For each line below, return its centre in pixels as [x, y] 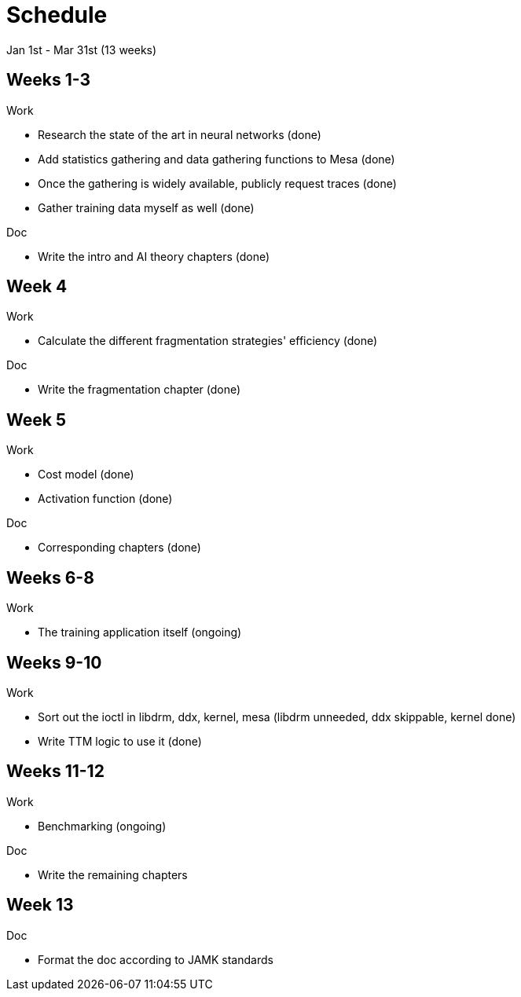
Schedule [57, 15]
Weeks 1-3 [48, 80]
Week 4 [37, 287]
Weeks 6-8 [50, 577]
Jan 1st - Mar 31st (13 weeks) [82, 49]
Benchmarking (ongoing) [102, 826]
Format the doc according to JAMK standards [156, 959]
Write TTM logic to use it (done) [120, 741]
